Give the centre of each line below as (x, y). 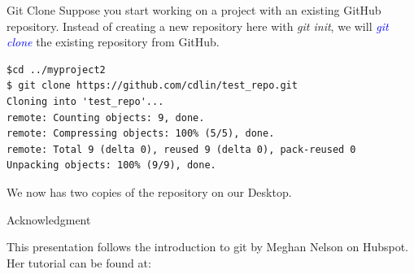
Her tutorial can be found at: (79, 262)
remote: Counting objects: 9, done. (106, 117)
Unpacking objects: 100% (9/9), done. (111, 165)
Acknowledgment (49, 219)
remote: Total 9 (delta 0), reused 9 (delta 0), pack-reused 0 (181, 149)
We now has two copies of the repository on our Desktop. (149, 191)
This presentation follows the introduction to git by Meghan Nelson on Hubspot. (208, 247)
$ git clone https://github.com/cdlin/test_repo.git (152, 86)
